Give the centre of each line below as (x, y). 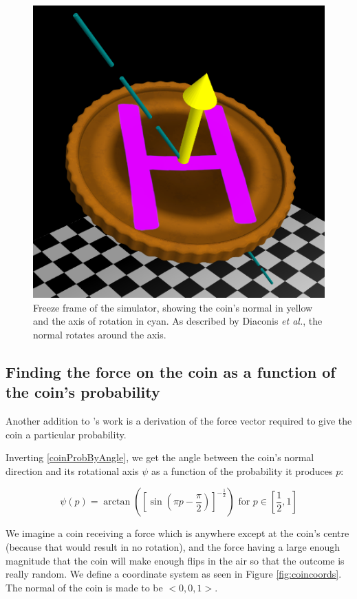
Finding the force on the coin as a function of (171, 371)
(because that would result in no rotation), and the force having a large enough (173, 546)
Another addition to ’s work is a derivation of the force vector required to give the (179, 420)
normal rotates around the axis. (100, 334)
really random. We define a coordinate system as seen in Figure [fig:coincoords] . (174, 574)
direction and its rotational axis (72, 470)
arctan (117, 502)
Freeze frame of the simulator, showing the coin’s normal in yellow (173, 307)
